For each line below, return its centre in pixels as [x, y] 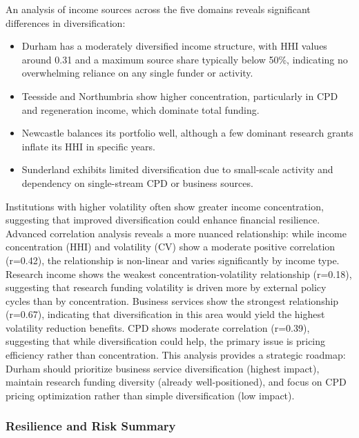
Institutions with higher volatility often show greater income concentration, [165, 206]
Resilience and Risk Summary [91, 426]
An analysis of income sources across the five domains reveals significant [158, 9]
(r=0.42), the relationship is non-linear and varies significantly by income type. [173, 260]
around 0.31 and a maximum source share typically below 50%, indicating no [185, 59]
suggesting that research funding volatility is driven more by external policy [166, 287]
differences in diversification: [66, 22]
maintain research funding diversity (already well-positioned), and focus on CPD [176, 382]
